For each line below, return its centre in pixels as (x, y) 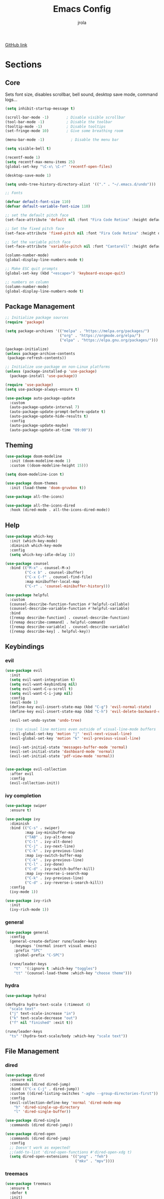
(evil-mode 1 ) (24, 703)
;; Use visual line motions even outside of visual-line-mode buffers (83, 729)
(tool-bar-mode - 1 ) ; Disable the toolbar (59, 122)
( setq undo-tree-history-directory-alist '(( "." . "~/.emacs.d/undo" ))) (81, 184)
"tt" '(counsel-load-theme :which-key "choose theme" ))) (73, 973)
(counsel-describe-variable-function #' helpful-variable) (70, 609)
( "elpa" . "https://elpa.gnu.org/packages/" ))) (109, 340)
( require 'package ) (25, 322)
